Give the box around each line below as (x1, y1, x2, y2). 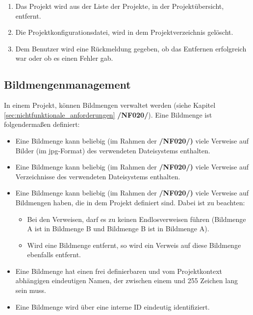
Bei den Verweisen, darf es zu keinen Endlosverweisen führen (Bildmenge (27, 214, 246, 224)
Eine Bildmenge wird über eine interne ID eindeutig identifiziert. (15, 301, 210, 312)
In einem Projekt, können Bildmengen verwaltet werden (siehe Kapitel (4, 100, 216, 110)
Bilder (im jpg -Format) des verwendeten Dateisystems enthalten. (15, 145, 210, 155)
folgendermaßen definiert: (4, 119, 80, 129)
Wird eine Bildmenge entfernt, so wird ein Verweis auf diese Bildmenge (27, 240, 241, 250)
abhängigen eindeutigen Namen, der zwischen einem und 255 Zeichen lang (15, 275, 238, 286)
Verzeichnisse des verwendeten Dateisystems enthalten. (15, 171, 180, 181)
